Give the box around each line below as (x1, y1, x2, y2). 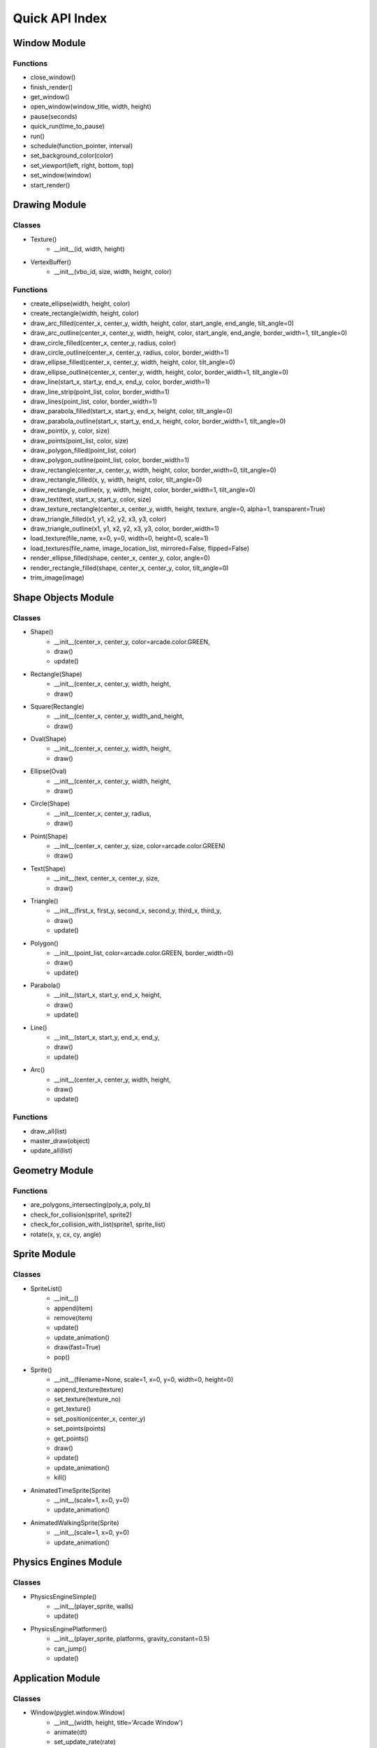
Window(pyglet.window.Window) (30, 1708, 126, 1717)
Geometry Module (13, 1165, 94, 1177)
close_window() (30, 73, 76, 82)
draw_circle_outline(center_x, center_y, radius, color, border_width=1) (30, 348, 230, 357)
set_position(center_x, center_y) (54, 1414, 146, 1423)
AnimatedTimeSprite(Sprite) (30, 1486, 111, 1494)
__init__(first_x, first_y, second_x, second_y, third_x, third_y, (54, 906, 222, 915)
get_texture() (54, 1405, 91, 1413)
